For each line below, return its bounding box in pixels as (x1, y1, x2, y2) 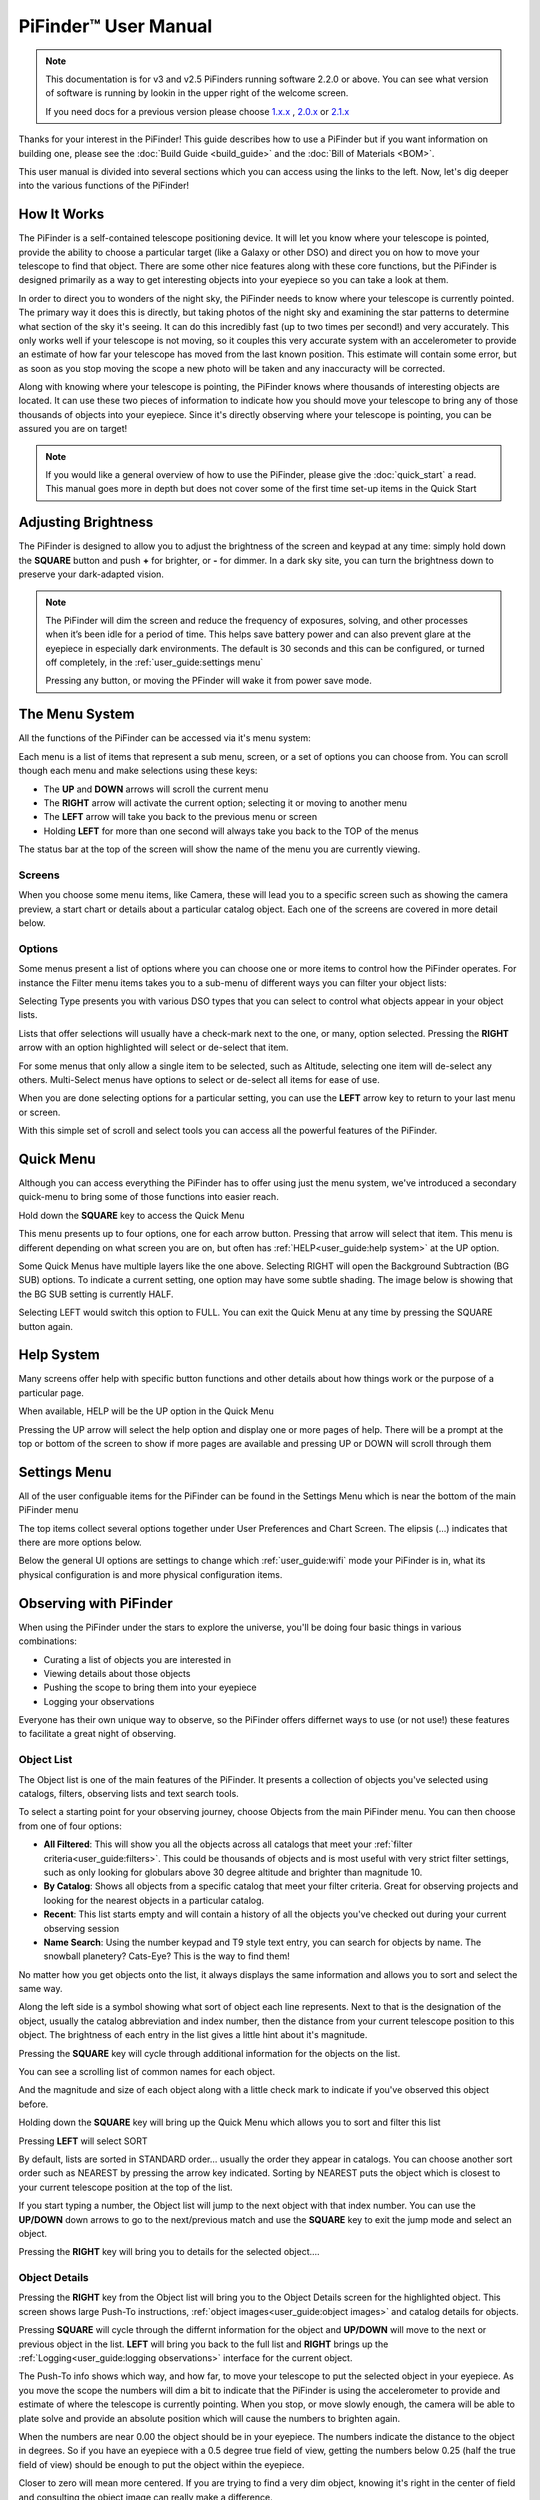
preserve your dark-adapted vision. (18, 568, 165, 580)
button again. (18, 1320, 74, 1332)
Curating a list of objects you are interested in (43, 1653, 232, 1665)
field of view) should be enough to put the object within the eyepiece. (18, 2458, 305, 2470)
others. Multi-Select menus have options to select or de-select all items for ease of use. (18, 1073, 380, 1085)
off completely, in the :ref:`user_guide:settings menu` (45, 656, 264, 669)
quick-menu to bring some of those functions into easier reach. (18, 1191, 279, 1203)
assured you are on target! (18, 423, 128, 435)
